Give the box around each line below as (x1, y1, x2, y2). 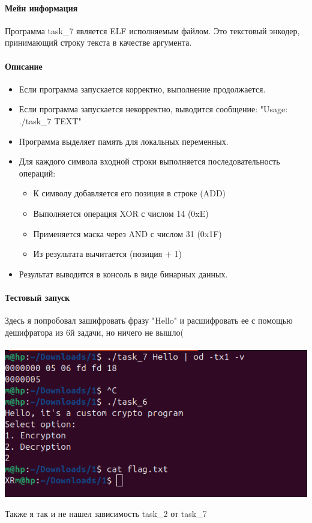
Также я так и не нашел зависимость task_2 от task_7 (5, 507, 207, 520)
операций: (19, 166, 56, 179)
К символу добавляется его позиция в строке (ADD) (33, 187, 226, 199)
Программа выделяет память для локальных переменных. (19, 135, 229, 147)
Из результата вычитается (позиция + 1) (33, 247, 182, 260)
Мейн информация (5, 1, 78, 14)
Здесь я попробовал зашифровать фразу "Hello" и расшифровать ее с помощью (5, 314, 293, 327)
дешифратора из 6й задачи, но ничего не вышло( (5, 325, 184, 338)
